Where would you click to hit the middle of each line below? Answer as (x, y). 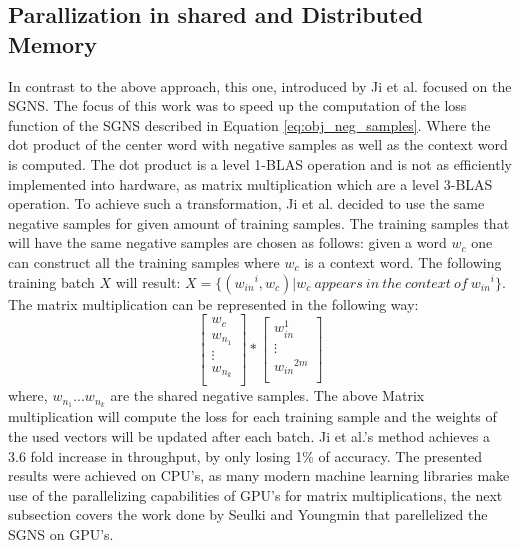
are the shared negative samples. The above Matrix (267, 395)
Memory (52, 43)
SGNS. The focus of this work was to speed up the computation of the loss (237, 105)
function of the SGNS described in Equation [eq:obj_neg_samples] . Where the (249, 124)
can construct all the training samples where (144, 261)
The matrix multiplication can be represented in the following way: (213, 303)
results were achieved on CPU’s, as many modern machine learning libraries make (259, 475)
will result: (148, 281)
